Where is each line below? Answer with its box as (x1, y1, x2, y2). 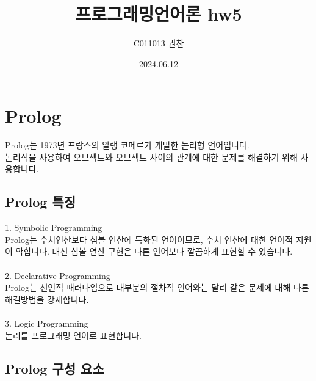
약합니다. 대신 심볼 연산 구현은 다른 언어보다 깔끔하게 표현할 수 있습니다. (15, 245, 293, 258)
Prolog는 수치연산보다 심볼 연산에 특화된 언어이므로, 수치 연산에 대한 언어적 (5, 233, 293, 245)
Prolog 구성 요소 (5, 358, 104, 377)
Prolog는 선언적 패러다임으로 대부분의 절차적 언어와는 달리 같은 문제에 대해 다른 (5, 281, 309, 294)
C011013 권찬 (133, 37, 184, 49)
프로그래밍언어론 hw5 (75, 1, 242, 26)
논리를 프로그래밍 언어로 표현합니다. (5, 328, 142, 341)
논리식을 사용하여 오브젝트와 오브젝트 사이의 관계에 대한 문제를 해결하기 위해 (5, 150, 298, 163)
